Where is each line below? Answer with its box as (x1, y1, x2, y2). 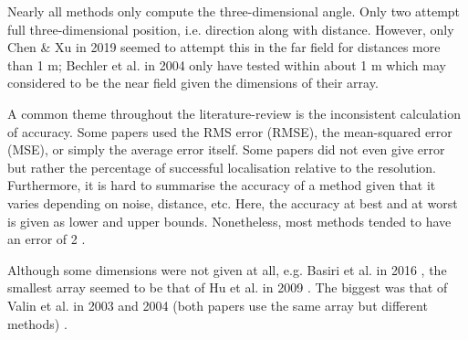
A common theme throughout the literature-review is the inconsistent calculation (7, 103, 461, 122)
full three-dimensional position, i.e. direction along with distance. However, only (7, 19, 454, 38)
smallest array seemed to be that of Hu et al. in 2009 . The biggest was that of (7, 278, 448, 297)
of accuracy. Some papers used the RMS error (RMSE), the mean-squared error (7, 122, 452, 141)
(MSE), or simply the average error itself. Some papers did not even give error (7, 140, 445, 159)
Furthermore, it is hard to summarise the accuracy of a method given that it (7, 175, 436, 195)
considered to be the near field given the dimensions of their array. (7, 73, 379, 92)
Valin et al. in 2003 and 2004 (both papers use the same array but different (7, 295, 428, 314)
